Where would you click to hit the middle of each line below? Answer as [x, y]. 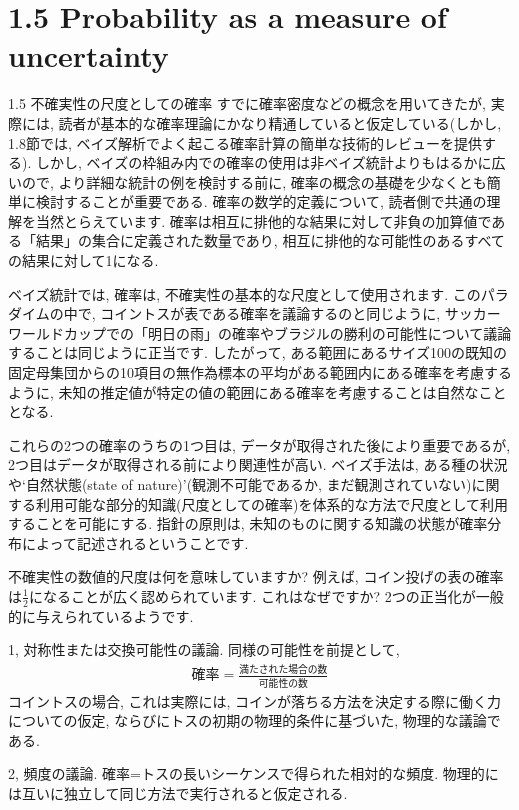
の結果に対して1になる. [83, 260]
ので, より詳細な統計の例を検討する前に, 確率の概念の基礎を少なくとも [254, 181]
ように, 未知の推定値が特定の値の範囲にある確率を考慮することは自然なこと [257, 391]
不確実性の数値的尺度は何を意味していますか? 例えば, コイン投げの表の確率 [256, 576]
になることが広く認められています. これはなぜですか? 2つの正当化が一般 [266, 595]
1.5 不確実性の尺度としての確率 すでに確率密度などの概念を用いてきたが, [247, 103]
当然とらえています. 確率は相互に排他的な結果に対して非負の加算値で [263, 220]
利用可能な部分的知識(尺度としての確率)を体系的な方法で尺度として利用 [272, 503]
